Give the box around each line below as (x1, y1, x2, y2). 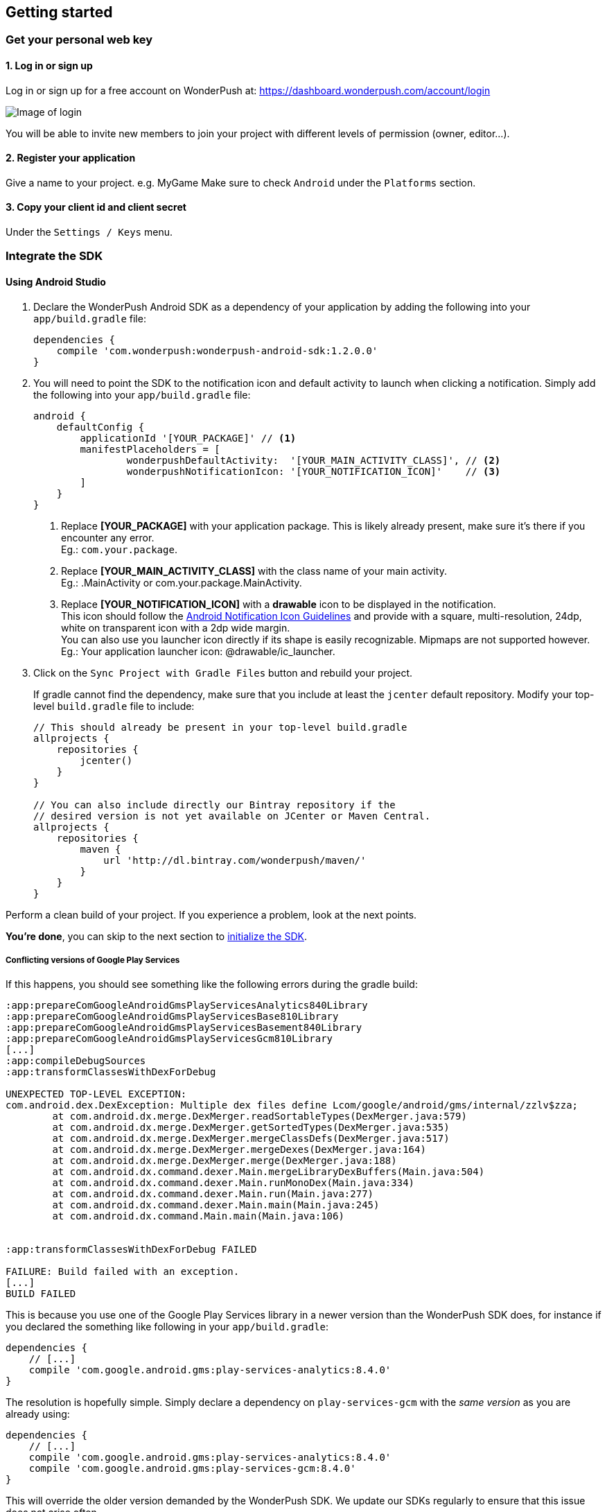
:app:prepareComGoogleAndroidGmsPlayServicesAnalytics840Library (6, 1000, 368, 1011)
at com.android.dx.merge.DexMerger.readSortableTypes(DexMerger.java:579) (52, 1111, 467, 1122)
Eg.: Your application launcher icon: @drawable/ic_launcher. (61, 645, 335, 657)
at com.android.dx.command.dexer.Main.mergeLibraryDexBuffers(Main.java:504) (52, 1166, 485, 1178)
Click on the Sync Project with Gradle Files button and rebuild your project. (33, 666, 413, 679)
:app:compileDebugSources (6, 1055, 146, 1067)
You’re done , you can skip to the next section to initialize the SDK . (6, 930, 307, 942)
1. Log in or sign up (6, 60, 93, 72)
